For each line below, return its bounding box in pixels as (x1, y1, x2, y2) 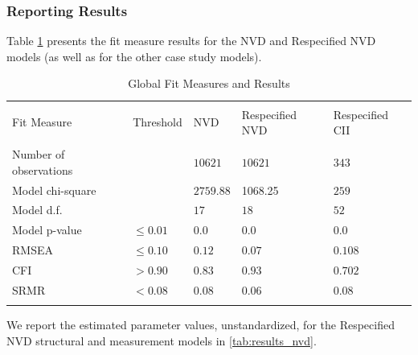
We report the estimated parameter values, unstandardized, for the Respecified (6, 316, 395, 333)
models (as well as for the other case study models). (6, 47, 262, 64)
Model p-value (12, 221, 82, 238)
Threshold (133, 114, 182, 130)
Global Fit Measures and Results (128, 75, 290, 92)
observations (12, 161, 73, 178)
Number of (12, 146, 65, 163)
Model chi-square (12, 181, 96, 198)
